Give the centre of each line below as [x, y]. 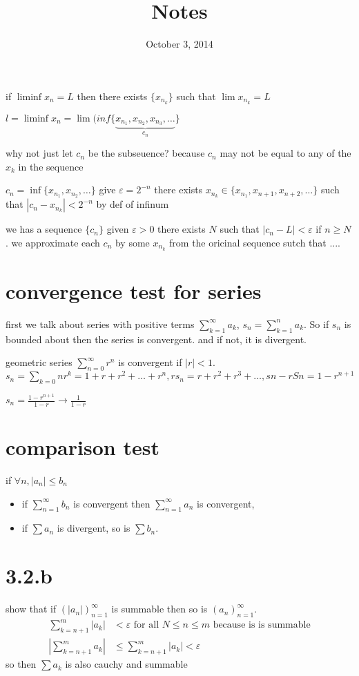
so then [21, 664]
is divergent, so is [94, 528]
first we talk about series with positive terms [100, 323]
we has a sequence [44, 229]
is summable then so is [159, 609]
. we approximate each [53, 242]
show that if [31, 609]
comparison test [83, 447]
